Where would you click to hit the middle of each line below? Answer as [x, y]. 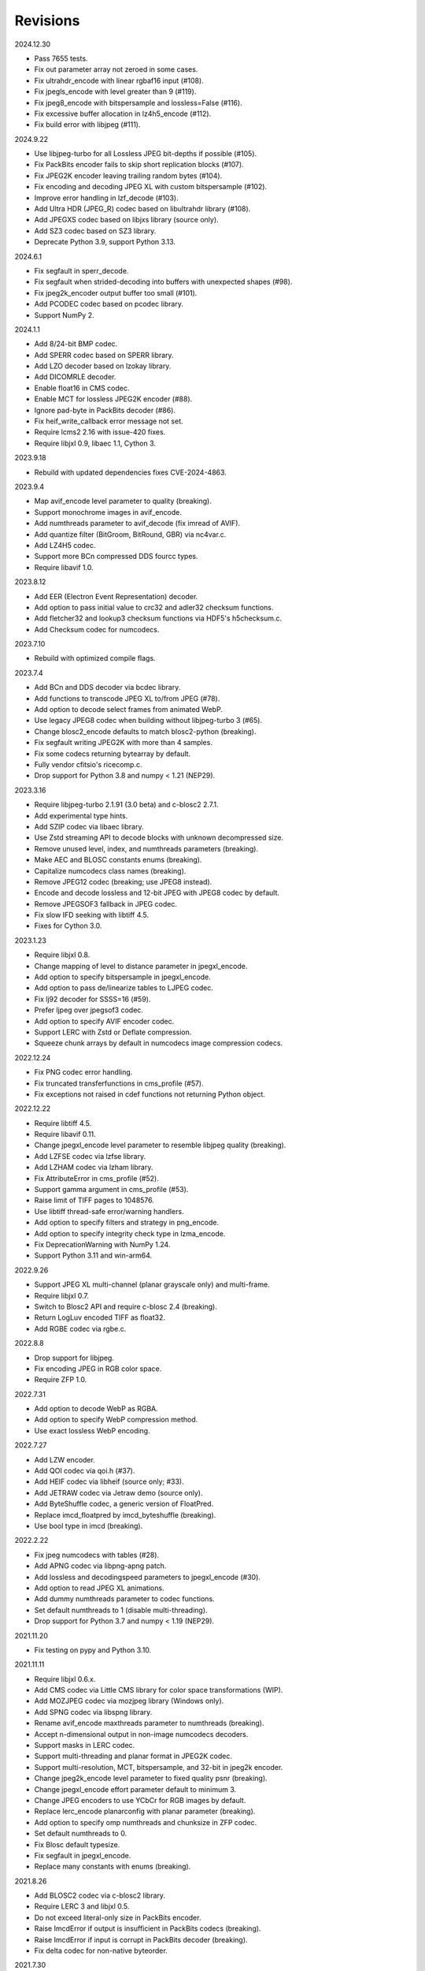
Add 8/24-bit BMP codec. [76, 344]
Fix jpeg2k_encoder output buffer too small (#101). [116, 292]
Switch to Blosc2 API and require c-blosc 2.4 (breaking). [126, 1306]
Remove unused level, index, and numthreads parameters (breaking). [146, 848]
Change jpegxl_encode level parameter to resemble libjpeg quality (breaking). [160, 1145]
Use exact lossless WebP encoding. [92, 1430]
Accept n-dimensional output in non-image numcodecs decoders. [141, 1734]
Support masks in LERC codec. [85, 1746]
